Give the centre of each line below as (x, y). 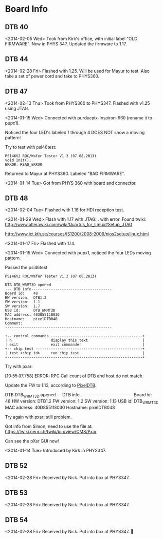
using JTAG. (17, 108)
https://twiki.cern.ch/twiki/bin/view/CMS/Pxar (51, 432)
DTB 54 (17, 520)
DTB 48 (17, 198)
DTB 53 (17, 493)
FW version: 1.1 (23, 302)
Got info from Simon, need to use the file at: (49, 426)
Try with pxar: (19, 366)
